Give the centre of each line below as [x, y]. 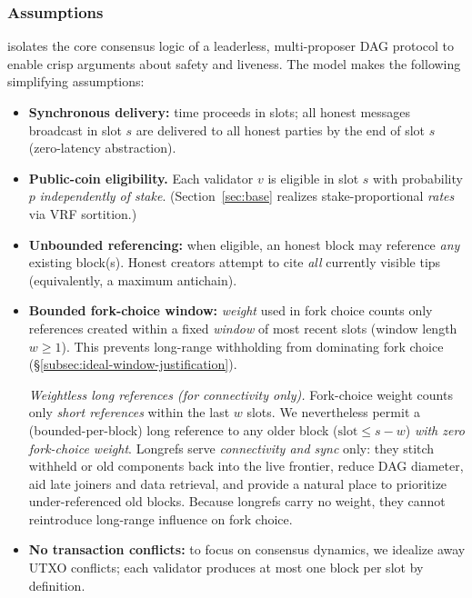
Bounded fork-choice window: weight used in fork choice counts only [231, 310]
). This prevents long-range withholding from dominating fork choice [252, 346]
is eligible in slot [313, 178]
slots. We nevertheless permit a [333, 412]
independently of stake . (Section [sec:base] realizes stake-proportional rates [247, 196]
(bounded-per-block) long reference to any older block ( [183, 429]
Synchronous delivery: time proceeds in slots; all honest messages [220, 112]
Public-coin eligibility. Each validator [141, 178]
